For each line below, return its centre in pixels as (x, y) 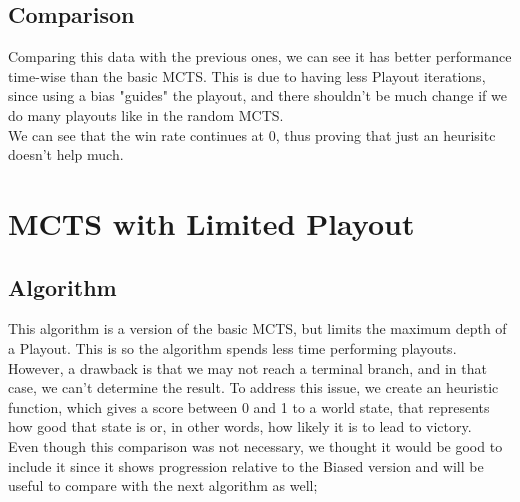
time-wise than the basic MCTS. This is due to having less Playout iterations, (247, 75)
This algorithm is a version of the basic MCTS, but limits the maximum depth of (257, 328)
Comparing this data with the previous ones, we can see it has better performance (260, 56)
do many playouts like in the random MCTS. (146, 114)
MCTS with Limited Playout (211, 222)
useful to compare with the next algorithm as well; (163, 485)
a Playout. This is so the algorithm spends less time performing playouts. (232, 347)
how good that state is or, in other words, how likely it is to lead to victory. (240, 426)
